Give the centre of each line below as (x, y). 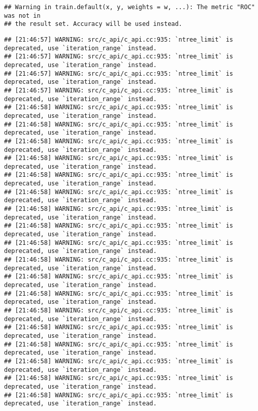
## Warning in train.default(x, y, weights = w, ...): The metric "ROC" (130, 7)
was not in (22, 15)
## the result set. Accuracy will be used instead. (93, 24)
